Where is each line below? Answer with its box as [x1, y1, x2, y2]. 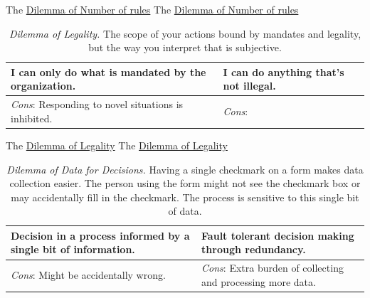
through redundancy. [201, 242, 306, 257]
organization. [11, 78, 76, 93]
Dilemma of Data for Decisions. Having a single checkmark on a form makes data [6, 161, 364, 176]
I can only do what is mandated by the [11, 64, 206, 79]
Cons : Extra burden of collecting [201, 260, 344, 275]
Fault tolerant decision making [201, 228, 354, 243]
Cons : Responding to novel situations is [11, 97, 184, 112]
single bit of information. [11, 242, 135, 257]
